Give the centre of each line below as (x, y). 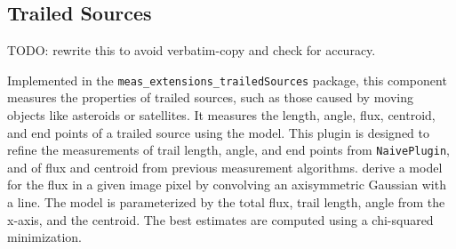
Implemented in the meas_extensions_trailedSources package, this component (227, 80)
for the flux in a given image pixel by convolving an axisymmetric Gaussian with (227, 185)
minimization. (45, 237)
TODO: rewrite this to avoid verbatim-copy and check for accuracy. (192, 50)
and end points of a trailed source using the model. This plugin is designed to (219, 132)
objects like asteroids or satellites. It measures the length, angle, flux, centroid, (221, 115)
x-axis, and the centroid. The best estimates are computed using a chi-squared (220, 219)
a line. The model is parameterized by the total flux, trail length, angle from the (226, 202)
